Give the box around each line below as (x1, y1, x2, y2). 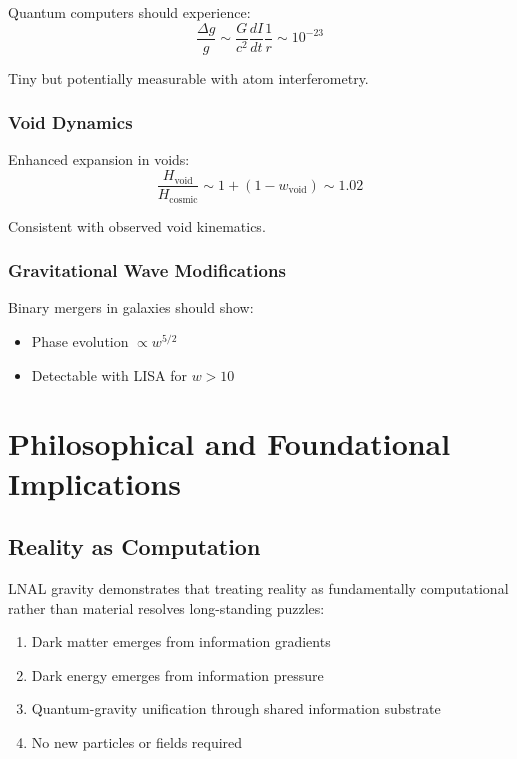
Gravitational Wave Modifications (8, 258, 286, 283)
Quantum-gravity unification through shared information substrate (31, 698, 441, 719)
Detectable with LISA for (31, 364, 188, 385)
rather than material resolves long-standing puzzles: (8, 597, 325, 618)
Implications (8, 462, 181, 503)
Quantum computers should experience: (8, 2, 251, 22)
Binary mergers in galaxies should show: (8, 297, 254, 318)
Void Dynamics (8, 110, 133, 135)
